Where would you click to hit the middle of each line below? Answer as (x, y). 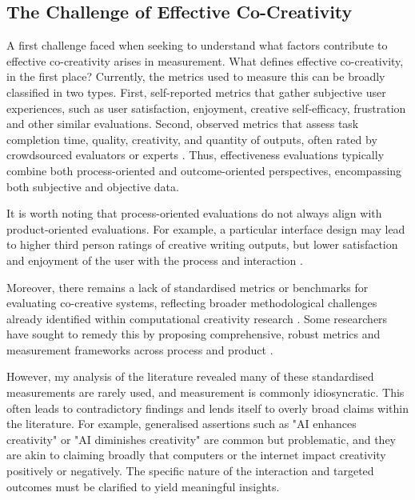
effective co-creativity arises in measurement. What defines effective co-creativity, (205, 60)
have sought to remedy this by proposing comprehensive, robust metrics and (194, 334)
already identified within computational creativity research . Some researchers (197, 318)
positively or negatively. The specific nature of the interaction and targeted (190, 471)
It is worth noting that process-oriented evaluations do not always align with (194, 213)
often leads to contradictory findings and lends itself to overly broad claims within (208, 408)
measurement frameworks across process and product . (140, 349)
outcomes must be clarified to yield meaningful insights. (143, 486)
